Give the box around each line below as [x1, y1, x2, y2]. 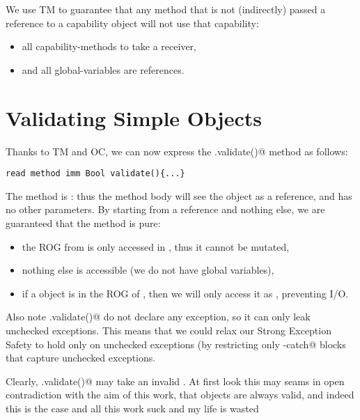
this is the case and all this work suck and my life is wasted [6, 400, 259, 415]
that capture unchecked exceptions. [6, 350, 156, 365]
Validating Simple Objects [6, 103, 262, 132]
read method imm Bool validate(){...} [6, 169, 185, 179]
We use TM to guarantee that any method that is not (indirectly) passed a [6, 2, 326, 16]
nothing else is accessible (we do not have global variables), [22, 263, 274, 277]
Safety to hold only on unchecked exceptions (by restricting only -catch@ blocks [6, 336, 346, 351]
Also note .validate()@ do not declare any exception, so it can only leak [6, 309, 311, 324]
